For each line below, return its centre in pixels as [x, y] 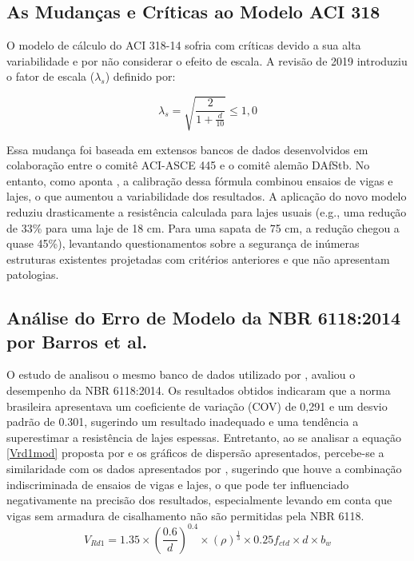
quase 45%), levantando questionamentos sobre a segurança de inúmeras [183, 243]
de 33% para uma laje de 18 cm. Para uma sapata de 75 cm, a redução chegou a [203, 227]
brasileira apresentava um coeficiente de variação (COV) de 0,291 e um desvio [197, 406]
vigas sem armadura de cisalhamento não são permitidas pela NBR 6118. [185, 515]
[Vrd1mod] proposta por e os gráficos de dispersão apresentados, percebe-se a [195, 453]
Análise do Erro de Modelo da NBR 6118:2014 [204, 318]
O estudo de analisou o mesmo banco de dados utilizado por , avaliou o [181, 374]
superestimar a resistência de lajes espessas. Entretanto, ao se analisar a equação [204, 437]
